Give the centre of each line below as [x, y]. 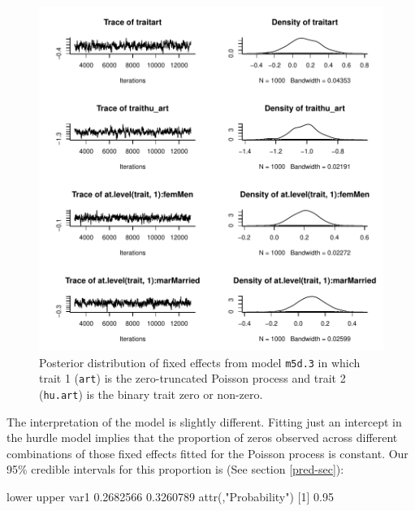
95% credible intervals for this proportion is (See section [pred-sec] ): [175, 469]
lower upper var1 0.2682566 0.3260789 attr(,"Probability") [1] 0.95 [170, 496]
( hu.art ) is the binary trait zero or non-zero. [151, 394]
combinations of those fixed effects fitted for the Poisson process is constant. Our [207, 453]
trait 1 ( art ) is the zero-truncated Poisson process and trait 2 [192, 378]
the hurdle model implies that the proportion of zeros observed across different [202, 437]
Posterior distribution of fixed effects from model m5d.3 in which [200, 362]
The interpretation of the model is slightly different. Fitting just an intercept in [204, 421]
